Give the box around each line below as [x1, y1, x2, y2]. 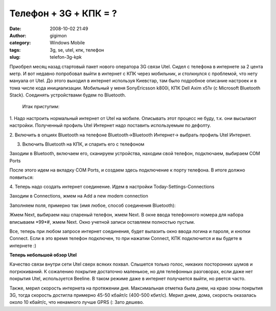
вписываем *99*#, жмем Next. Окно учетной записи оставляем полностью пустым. [9, 219, 195, 225]
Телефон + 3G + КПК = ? [9, 8, 117, 19]
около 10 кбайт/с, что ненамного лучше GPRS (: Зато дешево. [9, 299, 144, 305]
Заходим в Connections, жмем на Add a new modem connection [9, 193, 148, 199]
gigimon [50, 32, 67, 38]
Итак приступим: [22, 104, 60, 110]
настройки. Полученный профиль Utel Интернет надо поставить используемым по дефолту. [9, 123, 212, 129]
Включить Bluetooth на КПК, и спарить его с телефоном [22, 141, 145, 148]
